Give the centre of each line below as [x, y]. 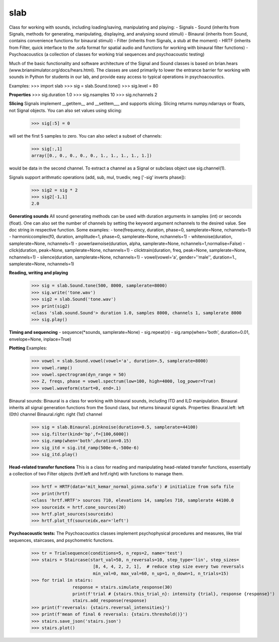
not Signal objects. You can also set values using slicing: [66, 110]
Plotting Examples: [28, 348]
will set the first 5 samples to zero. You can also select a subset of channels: [86, 136]
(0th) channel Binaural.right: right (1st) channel [56, 414]
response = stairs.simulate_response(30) [122, 587]
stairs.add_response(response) [109, 601]
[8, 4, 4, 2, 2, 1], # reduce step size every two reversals [168, 567]
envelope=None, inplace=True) [40, 339]
